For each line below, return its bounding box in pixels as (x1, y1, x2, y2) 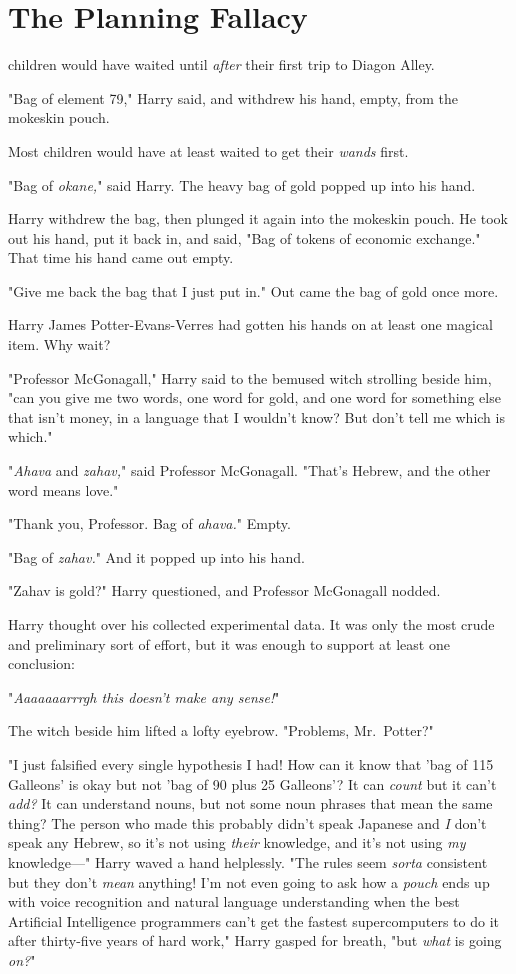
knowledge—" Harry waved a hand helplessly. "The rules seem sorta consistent (8, 851, 488, 872)
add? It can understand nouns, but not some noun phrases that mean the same (8, 793, 493, 814)
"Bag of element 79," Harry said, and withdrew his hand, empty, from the (8, 87, 459, 108)
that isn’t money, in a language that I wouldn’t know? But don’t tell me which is (8, 406, 505, 427)
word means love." (8, 479, 119, 500)
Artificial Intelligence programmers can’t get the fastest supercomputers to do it (8, 910, 499, 931)
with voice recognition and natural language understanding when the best (8, 891, 460, 912)
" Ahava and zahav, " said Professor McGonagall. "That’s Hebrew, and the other (8, 460, 491, 481)
